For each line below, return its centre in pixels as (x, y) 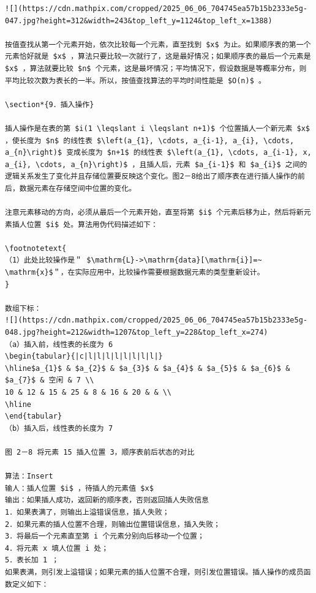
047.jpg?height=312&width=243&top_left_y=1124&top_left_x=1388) (139, 21)
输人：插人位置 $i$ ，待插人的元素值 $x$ (79, 488)
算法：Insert (29, 476)
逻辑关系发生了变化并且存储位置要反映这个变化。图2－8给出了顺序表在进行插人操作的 (152, 177)
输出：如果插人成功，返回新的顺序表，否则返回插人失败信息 (107, 500)
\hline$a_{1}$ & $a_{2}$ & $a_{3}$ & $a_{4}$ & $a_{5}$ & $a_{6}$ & (148, 368)
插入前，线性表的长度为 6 (68, 344)
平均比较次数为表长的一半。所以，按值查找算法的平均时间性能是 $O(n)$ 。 (135, 80)
